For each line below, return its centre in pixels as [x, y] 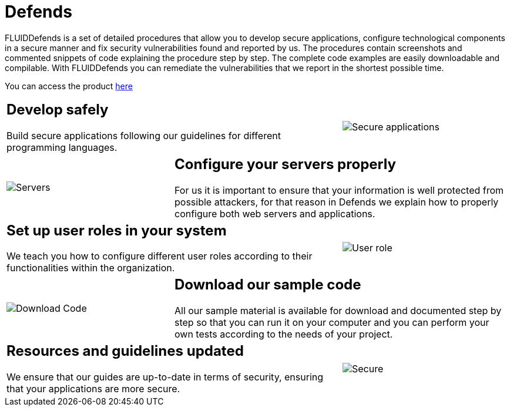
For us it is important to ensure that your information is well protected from [339, 190]
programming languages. [62, 147]
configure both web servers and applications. [275, 213]
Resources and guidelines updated [125, 351]
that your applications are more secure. [93, 389]
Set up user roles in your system [117, 230]
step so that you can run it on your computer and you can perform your [332, 323]
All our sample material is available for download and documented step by [338, 311]
